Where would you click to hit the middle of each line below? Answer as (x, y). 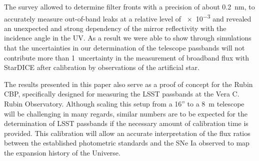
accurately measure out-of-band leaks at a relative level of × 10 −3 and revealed (128, 17)
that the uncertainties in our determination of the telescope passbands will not (124, 48)
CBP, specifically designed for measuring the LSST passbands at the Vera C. (122, 94)
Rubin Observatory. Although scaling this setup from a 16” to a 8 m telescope (124, 103)
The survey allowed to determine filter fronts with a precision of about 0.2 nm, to (129, 6)
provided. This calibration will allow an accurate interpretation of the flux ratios (127, 133)
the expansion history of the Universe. (62, 152)
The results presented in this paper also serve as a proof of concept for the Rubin (128, 84)
